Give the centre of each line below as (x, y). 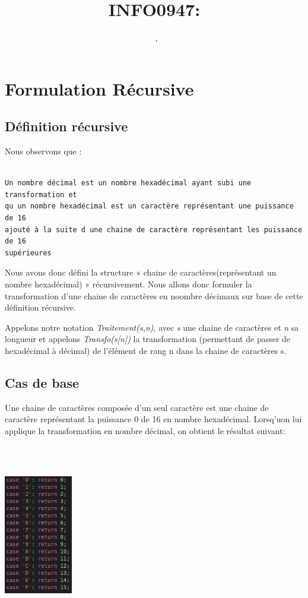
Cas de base (42, 382)
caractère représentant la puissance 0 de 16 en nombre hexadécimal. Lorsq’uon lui (153, 419)
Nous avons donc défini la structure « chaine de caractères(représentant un (141, 272)
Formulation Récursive (99, 88)
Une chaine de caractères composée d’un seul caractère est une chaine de (137, 407)
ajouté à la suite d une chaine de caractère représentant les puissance (154, 230)
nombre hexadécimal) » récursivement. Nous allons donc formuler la (128, 284)
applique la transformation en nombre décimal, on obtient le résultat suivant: (145, 431)
